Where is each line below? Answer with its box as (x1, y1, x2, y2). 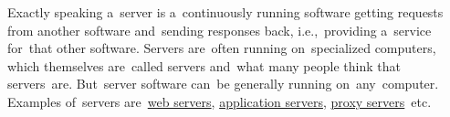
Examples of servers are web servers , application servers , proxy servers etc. (7, 91, 432, 111)
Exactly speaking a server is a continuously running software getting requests (7, 3, 444, 21)
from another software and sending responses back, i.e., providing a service (7, 20, 432, 39)
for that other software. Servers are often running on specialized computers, (7, 38, 436, 58)
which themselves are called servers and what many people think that (7, 56, 401, 75)
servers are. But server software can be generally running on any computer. (7, 74, 439, 93)
